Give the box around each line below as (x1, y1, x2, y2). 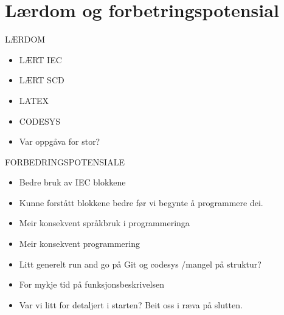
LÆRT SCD (19, 74, 64, 86)
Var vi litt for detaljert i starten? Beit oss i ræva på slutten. (19, 298, 243, 311)
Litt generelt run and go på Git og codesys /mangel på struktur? (19, 257, 261, 270)
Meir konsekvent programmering (19, 237, 140, 250)
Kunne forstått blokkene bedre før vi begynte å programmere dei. (19, 196, 263, 209)
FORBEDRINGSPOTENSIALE (5, 155, 125, 168)
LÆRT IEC (19, 53, 62, 66)
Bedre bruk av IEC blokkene (19, 176, 126, 189)
